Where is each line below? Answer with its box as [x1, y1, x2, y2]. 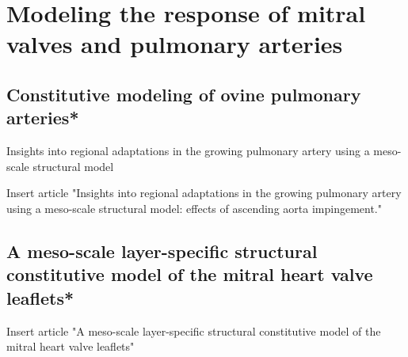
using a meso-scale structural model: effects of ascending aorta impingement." [6, 199, 382, 216]
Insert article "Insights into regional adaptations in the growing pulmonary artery [6, 184, 402, 201]
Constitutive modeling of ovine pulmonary [6, 82, 361, 106]
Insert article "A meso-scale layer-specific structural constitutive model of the [6, 322, 381, 339]
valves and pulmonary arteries [6, 28, 343, 60]
